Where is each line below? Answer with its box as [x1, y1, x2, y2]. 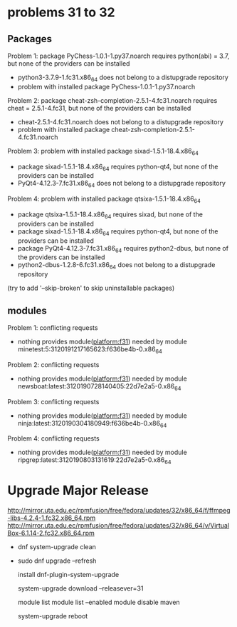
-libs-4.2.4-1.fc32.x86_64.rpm [7, 513, 96, 522]
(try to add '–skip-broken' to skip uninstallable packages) [7, 284, 175, 293]
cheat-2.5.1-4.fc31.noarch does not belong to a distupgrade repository [17, 117, 224, 126]
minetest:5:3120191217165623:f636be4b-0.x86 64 [17, 344, 162, 355]
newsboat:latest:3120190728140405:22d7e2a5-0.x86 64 [17, 381, 181, 392]
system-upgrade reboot [17, 612, 88, 621]
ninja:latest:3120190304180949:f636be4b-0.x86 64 [17, 418, 167, 429]
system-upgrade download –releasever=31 [17, 584, 144, 593]
